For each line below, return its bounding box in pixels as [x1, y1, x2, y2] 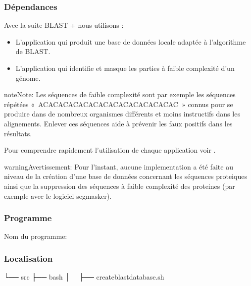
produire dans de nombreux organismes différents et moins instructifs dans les [4, 109, 240, 119]
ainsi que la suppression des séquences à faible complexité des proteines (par [4, 180, 235, 191]
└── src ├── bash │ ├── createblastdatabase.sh [4, 272, 164, 282]
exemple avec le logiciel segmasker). [4, 190, 112, 201]
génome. [15, 72, 41, 83]
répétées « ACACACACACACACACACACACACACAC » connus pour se [4, 99, 233, 109]
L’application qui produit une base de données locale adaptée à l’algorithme [15, 36, 246, 47]
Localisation [4, 252, 53, 264]
